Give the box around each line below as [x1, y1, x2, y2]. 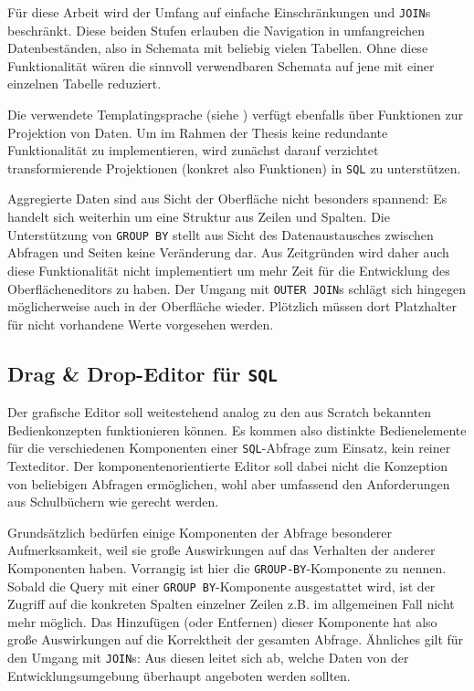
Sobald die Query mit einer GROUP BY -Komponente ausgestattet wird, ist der [7, 576, 436, 595]
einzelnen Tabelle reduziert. [7, 74, 162, 93]
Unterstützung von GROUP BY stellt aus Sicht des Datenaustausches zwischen [7, 225, 434, 244]
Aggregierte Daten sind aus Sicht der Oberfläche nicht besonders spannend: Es [7, 189, 448, 208]
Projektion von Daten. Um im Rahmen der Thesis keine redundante [7, 122, 388, 141]
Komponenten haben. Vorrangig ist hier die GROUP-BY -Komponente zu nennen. [7, 558, 447, 577]
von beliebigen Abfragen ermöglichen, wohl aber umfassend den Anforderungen [7, 474, 450, 493]
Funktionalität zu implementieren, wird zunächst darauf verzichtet [7, 141, 379, 160]
